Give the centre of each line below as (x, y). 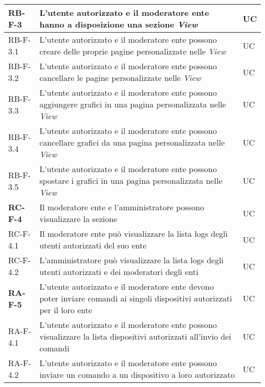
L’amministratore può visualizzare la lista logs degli (131, 260)
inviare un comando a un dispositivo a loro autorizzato (137, 375)
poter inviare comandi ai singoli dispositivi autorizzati (136, 298)
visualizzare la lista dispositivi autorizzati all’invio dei (135, 336)
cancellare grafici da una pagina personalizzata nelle (132, 142)
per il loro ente (66, 310)
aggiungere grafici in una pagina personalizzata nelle (133, 104)
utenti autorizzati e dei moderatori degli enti (119, 272)
